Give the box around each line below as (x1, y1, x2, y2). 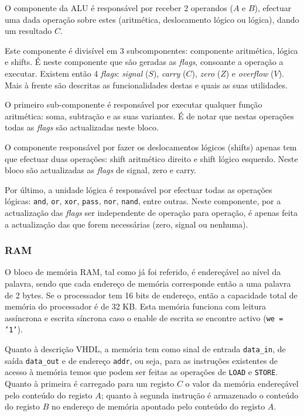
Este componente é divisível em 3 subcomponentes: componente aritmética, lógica (5, 44, 298, 56)
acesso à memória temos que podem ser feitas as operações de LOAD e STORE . (5, 366, 278, 378)
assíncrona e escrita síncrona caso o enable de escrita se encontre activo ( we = (5, 311, 283, 324)
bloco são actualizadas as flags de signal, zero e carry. (5, 164, 197, 176)
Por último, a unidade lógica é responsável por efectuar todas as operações (5, 183, 272, 195)
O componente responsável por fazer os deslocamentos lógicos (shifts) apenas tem (5, 140, 297, 153)
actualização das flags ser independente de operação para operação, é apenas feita (5, 206, 298, 218)
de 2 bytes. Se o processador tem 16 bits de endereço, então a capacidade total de (5, 288, 298, 301)
